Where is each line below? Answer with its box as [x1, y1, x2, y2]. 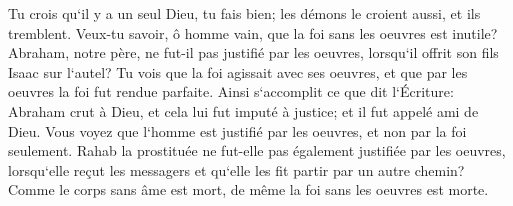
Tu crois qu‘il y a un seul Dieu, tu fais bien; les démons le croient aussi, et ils [8, 3, 481, 23]
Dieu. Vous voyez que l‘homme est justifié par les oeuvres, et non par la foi [8, 120, 467, 141]
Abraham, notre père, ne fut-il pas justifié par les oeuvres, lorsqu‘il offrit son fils [8, 42, 499, 63]
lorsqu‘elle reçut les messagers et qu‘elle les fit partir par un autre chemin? [8, 159, 465, 180]
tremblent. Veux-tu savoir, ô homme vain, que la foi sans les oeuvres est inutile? [8, 22, 498, 43]
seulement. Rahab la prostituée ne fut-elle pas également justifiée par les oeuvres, [8, 140, 506, 161]
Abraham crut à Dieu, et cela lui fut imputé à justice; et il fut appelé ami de [8, 100, 479, 121]
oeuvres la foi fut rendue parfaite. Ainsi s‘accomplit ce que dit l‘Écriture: [8, 81, 454, 102]
